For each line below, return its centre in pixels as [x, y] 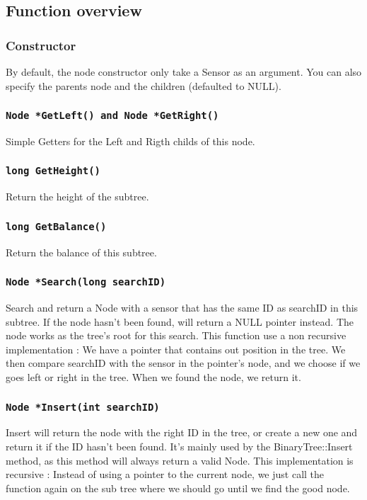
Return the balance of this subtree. [81, 252]
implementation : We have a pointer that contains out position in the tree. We [176, 349]
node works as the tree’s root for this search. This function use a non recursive [176, 335]
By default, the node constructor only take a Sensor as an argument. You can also [184, 72]
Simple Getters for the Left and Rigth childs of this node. [130, 141]
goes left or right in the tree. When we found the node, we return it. [153, 377]
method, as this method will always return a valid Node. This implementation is [180, 460]
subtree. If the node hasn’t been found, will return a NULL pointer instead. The [180, 321]
